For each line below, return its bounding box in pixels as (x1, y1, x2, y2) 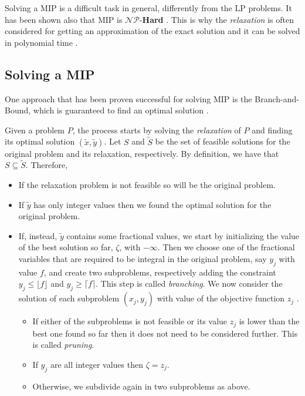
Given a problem (5, 123, 65, 136)
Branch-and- (255, 92, 299, 105)
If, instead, (18, 229, 57, 241)
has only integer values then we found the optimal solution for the (33, 198, 272, 210)
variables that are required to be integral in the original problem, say (18, 252, 267, 264)
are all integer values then (50, 358, 143, 370)
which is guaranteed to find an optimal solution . (33, 104, 209, 116)
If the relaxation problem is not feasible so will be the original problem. (18, 178, 276, 190)
